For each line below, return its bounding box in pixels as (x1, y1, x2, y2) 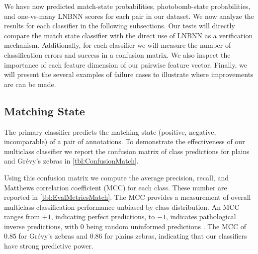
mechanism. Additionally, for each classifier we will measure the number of (4, 40, 231, 50)
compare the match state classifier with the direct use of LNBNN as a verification (4, 30, 253, 40)
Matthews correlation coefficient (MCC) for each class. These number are (4, 182, 227, 192)
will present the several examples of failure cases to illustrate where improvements (4, 69, 254, 80)
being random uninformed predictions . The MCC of (86, 221, 246, 231)
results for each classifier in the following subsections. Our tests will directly (4, 20, 235, 31)
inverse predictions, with (4, 221, 79, 231)
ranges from (4, 211, 40, 222)
